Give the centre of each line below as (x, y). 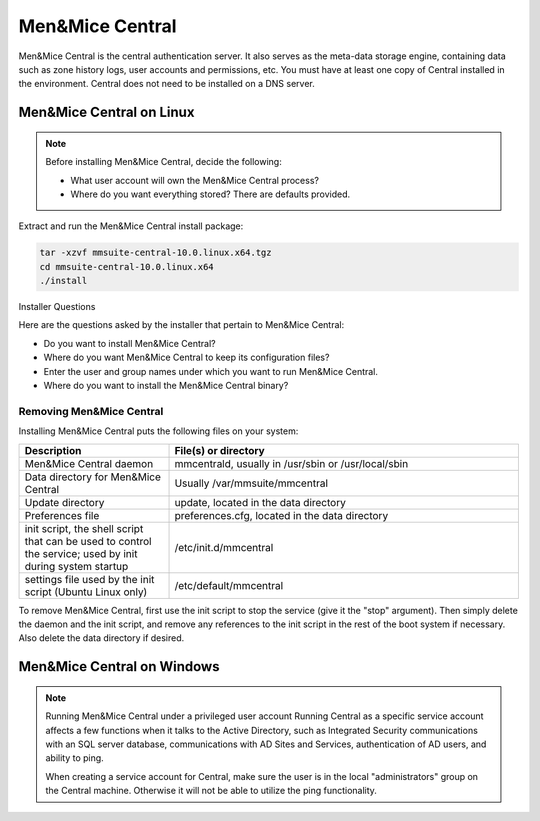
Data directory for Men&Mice (93, 477)
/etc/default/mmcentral (229, 585)
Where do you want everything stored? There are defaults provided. (210, 194)
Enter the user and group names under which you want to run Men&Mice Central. (211, 371)
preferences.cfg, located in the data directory (281, 515)
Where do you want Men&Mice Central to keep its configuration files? (186, 357)
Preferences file (62, 515)
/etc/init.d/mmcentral (224, 547)
